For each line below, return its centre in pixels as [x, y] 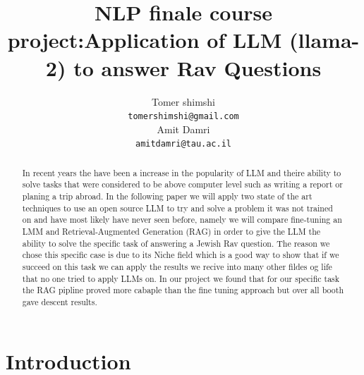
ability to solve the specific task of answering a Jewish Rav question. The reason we [176, 243]
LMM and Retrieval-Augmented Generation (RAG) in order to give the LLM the [171, 232]
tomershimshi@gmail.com [183, 117]
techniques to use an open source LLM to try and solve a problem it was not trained [177, 208]
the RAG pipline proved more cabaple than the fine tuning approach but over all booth [183, 290]
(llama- [324, 40]
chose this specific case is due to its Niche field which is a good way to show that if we [181, 255]
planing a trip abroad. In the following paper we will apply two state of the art [167, 196]
